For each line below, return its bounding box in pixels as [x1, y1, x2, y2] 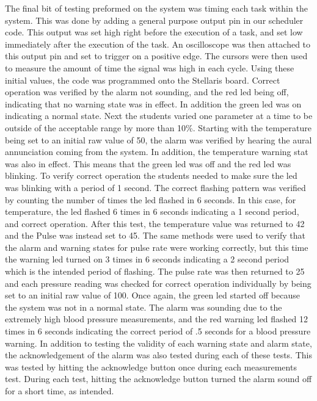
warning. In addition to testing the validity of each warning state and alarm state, [5, 336, 312, 349]
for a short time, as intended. [5, 385, 114, 397]
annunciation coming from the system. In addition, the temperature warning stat [5, 145, 308, 158]
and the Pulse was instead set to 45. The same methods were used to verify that [5, 229, 305, 242]
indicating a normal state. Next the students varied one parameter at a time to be [5, 109, 313, 122]
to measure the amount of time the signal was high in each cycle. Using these [5, 61, 294, 74]
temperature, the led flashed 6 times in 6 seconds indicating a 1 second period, [5, 205, 299, 218]
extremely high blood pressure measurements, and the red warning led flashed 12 [5, 312, 308, 325]
